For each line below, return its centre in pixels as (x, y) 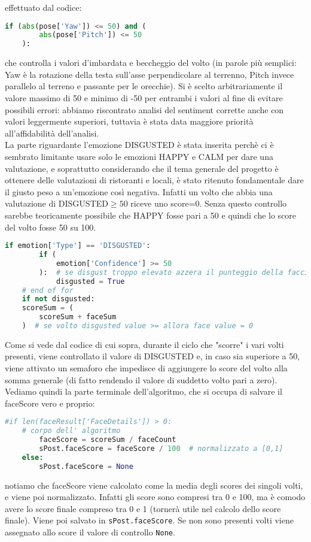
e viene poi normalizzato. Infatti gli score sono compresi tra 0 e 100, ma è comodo (155, 497)
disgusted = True (90, 281)
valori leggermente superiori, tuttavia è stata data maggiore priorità (129, 121)
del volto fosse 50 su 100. (51, 227)
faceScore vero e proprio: (50, 403)
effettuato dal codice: (43, 7)
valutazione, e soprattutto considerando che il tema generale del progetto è (142, 168)
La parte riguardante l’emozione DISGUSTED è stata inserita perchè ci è (139, 145)
